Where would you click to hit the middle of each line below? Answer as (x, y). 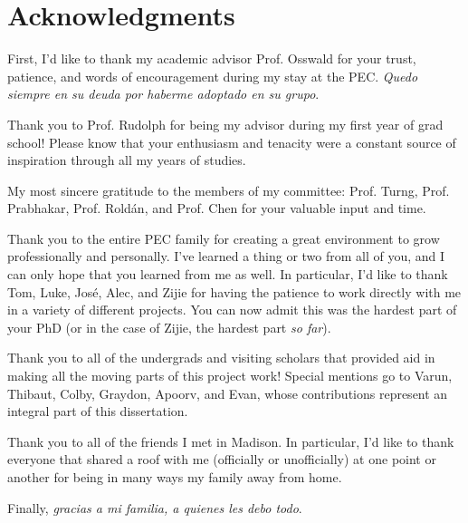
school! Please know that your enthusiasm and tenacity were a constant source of (232, 142)
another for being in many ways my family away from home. (175, 477)
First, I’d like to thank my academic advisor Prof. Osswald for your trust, (212, 58)
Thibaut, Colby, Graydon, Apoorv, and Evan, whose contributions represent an (228, 393)
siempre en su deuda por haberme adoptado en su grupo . (163, 94)
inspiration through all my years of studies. (127, 160)
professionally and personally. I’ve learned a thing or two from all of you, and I (226, 256)
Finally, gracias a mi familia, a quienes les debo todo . (155, 507)
